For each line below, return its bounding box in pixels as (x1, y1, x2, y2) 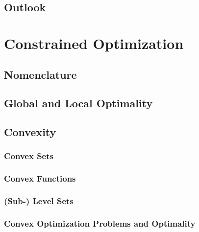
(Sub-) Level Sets (4, 195, 74, 207)
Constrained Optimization (4, 33, 184, 53)
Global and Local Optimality (4, 95, 153, 111)
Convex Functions (4, 172, 76, 185)
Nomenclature (4, 67, 77, 82)
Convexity (4, 124, 56, 139)
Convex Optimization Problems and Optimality (4, 217, 196, 229)
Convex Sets (4, 150, 53, 162)
